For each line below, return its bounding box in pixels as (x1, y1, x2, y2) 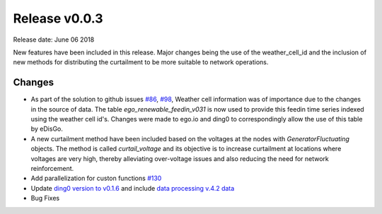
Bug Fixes (30, 194, 60, 203)
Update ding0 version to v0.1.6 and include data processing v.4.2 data (30, 184, 235, 192)
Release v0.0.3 (13, 11, 103, 26)
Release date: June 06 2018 (13, 35, 95, 44)
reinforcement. (30, 164, 74, 172)
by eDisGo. (30, 124, 64, 133)
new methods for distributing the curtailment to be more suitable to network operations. (13, 58, 269, 66)
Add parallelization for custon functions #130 (30, 174, 162, 183)
